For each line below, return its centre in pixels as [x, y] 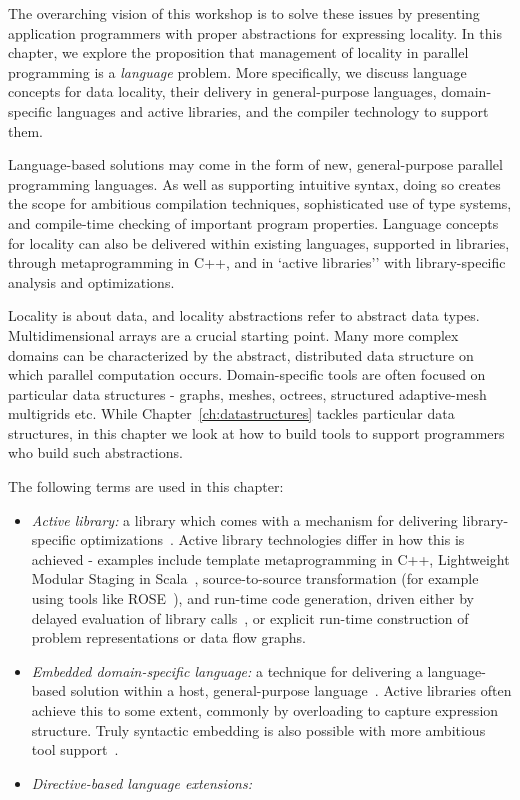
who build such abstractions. [95, 452]
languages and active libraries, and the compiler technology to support [272, 110]
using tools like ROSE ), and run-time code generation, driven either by [252, 598]
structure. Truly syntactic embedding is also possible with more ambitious [258, 729]
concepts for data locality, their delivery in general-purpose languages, [222, 91]
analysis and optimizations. [91, 281]
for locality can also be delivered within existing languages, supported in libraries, [259, 242]
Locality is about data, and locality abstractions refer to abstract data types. [244, 315]
